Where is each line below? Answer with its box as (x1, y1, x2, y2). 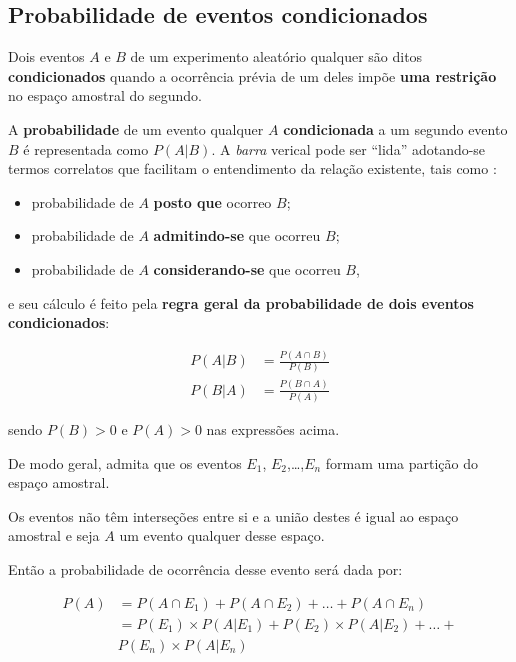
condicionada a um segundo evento (283, 118, 508, 139)
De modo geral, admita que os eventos (8, 452, 242, 473)
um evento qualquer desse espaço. (119, 525, 325, 546)
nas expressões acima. (206, 419, 340, 440)
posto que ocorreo (153, 191, 272, 212)
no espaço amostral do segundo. (8, 85, 202, 106)
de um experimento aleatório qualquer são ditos (130, 46, 423, 67)
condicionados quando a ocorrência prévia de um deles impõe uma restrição (8, 65, 497, 86)
